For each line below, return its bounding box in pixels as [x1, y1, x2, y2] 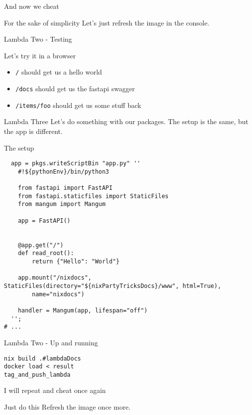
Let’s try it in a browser [4, 50, 76, 60]
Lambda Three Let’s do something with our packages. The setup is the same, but [4, 116, 249, 127]
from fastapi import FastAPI [18, 184, 113, 192]
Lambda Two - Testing [4, 34, 72, 44]
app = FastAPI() [18, 217, 71, 224]
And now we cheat [4, 1, 59, 11]
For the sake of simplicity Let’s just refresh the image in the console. [4, 17, 209, 27]
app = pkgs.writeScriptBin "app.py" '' [11, 160, 141, 167]
